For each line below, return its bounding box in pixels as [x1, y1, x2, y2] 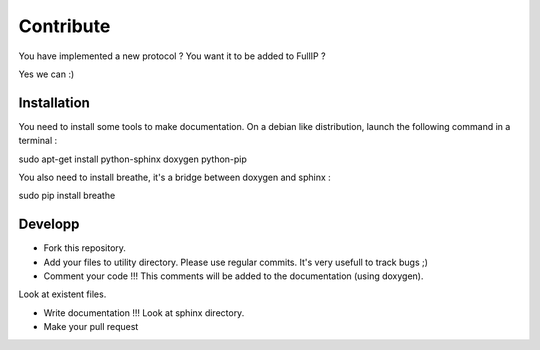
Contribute [18, 15, 111, 37]
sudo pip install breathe [18, 190, 116, 202]
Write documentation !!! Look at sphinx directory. [43, 306, 245, 319]
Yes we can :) [18, 68, 75, 80]
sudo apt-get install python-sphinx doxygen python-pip [18, 153, 247, 165]
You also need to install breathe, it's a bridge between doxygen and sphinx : [18, 171, 332, 184]
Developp [18, 216, 80, 233]
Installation [18, 94, 90, 111]
